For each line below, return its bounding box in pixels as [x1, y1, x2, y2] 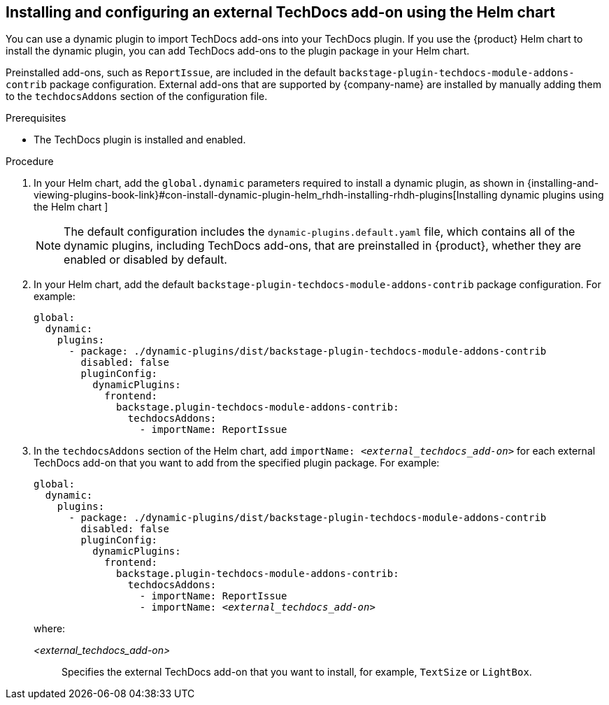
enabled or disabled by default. [64, 252, 227, 267]
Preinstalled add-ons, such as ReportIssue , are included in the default [6, 66, 336, 79]
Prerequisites [6, 112, 66, 124]
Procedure [6, 155, 54, 168]
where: [34, 622, 66, 635]
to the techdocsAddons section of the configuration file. [6, 90, 268, 103]
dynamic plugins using [500, 189, 604, 201]
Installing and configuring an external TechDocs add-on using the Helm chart [6, 3, 555, 21]
